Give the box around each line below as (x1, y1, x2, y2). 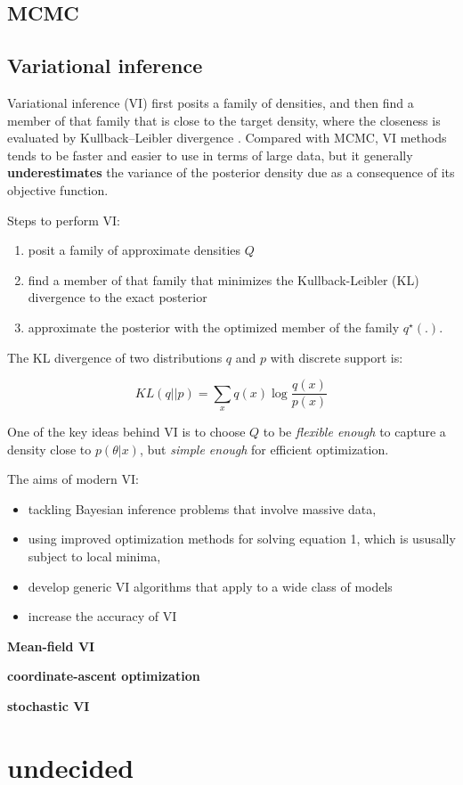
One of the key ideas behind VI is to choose (7, 421, 246, 440)
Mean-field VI (7, 636, 95, 655)
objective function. (7, 180, 109, 199)
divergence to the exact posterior (28, 288, 207, 307)
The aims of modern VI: (7, 470, 139, 488)
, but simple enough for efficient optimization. (139, 439, 389, 458)
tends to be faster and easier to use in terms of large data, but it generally (7, 145, 413, 164)
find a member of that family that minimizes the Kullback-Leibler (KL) (28, 270, 419, 289)
